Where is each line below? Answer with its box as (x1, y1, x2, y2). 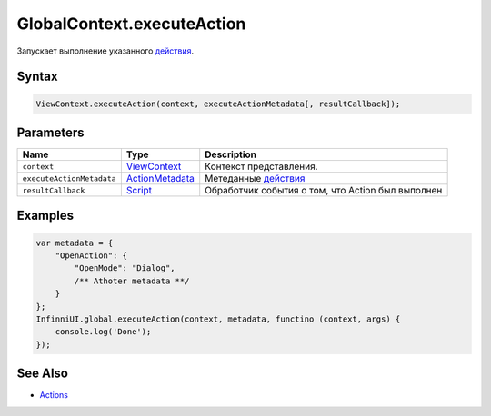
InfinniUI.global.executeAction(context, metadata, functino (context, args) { (35, 314, 401, 324)
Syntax (16, 69, 58, 84)
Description (205, 148, 256, 161)
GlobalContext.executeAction (16, 14, 246, 34)
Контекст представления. (205, 160, 318, 173)
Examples (16, 208, 75, 223)
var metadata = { (35, 237, 114, 248)
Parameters (16, 124, 85, 140)
